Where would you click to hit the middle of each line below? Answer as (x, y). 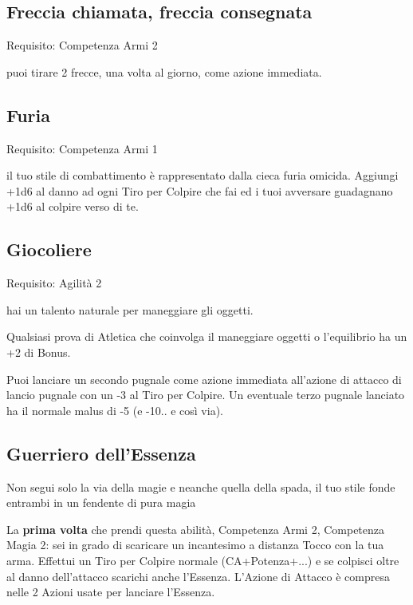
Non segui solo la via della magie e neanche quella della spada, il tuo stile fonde (201, 486)
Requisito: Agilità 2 (54, 283)
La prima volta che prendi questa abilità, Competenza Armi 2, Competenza (196, 529)
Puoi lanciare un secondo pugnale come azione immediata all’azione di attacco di (204, 379)
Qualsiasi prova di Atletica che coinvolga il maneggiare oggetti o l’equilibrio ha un (207, 336)
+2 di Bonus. (39, 352)
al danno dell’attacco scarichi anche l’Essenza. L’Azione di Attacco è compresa (198, 576)
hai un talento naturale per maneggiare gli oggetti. (130, 309)
